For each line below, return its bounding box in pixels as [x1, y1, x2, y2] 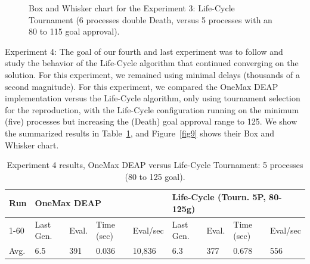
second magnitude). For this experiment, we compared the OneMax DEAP [5, 80, 278, 92]
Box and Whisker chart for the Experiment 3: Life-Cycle [29, 2, 235, 14]
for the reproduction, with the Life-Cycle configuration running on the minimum [5, 103, 299, 116]
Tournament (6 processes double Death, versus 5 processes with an [29, 13, 272, 26]
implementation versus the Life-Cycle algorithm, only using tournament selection [5, 92, 300, 104]
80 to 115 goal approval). [29, 25, 120, 38]
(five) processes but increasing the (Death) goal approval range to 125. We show [5, 115, 297, 128]
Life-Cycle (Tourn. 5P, [172, 191, 266, 203]
